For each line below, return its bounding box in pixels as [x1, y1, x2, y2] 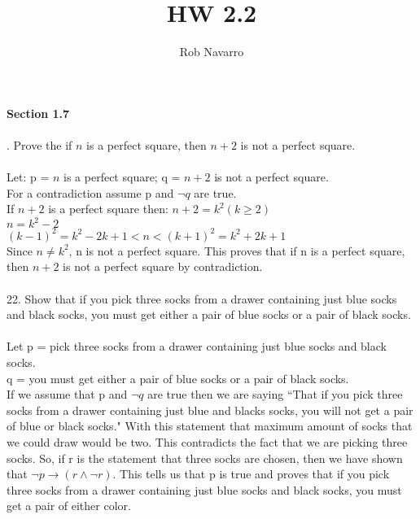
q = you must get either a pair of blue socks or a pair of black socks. [7, 369, 349, 386]
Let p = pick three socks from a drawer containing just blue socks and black [7, 338, 387, 355]
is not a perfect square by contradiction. [63, 258, 263, 275]
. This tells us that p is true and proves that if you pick [112, 465, 390, 482]
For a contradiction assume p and [7, 184, 174, 201]
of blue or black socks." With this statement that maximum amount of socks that [7, 417, 413, 434]
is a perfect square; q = [63, 168, 181, 185]
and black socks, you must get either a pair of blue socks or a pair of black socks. [7, 306, 411, 323]
